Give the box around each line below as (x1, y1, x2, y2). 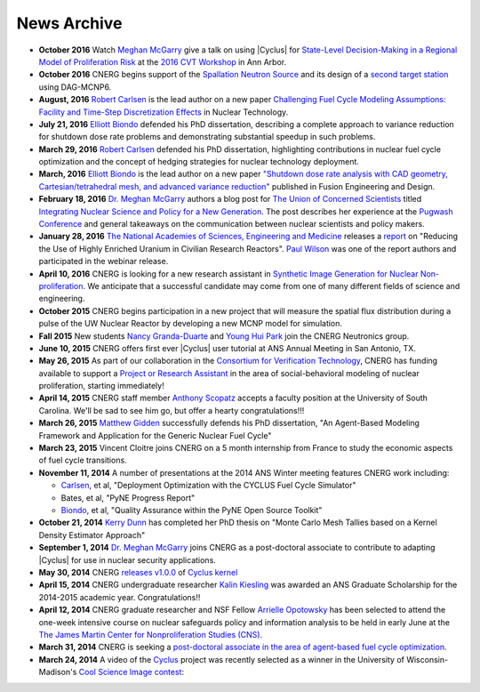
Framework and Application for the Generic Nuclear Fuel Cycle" (38, 430, 272, 440)
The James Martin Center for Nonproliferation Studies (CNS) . (38, 629, 262, 640)
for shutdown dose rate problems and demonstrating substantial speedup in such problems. (38, 132, 376, 142)
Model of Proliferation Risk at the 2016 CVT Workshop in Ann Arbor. (38, 56, 287, 67)
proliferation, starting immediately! (38, 381, 164, 391)
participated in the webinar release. (38, 256, 169, 267)
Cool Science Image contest (78, 667, 182, 678)
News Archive (16, 13, 123, 33)
